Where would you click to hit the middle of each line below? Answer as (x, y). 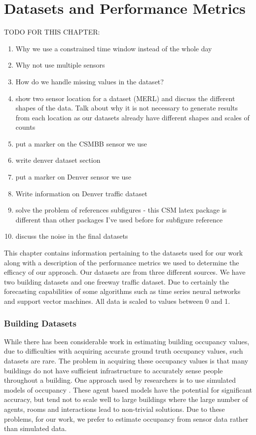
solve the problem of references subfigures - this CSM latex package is (121, 210)
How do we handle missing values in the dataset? (90, 81)
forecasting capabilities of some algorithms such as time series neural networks (122, 291)
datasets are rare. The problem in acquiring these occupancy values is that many (126, 361)
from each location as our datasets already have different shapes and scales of (132, 117)
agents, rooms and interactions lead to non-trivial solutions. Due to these (114, 409)
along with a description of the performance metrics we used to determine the (122, 262)
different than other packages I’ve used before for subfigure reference (119, 219)
